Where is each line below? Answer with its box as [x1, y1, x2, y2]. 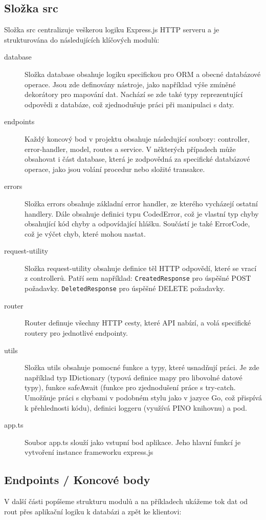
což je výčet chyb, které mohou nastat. [25, 228, 146, 239]
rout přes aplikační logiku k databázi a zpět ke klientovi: [4, 506, 182, 516]
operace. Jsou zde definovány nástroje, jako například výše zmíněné [25, 79, 236, 89]
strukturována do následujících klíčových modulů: [4, 34, 160, 45]
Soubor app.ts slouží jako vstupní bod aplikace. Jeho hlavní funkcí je [25, 436, 241, 447]
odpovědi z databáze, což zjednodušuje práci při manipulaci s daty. [25, 99, 234, 109]
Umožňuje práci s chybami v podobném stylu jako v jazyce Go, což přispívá [25, 392, 262, 402]
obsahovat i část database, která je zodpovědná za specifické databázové [25, 153, 250, 164]
